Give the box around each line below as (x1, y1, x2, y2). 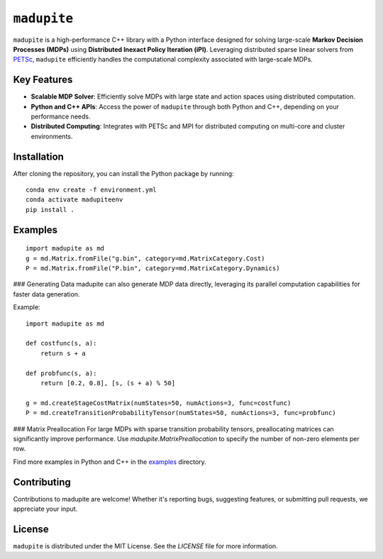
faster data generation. (13, 289, 80, 298)
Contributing (13, 476, 71, 488)
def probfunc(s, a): (26, 369, 97, 377)
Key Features (13, 74, 73, 86)
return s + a (40, 349, 86, 358)
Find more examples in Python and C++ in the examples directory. (13, 458, 207, 466)
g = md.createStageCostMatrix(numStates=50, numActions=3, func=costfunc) (26, 399, 292, 407)
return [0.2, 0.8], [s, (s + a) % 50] (40, 379, 176, 387)
